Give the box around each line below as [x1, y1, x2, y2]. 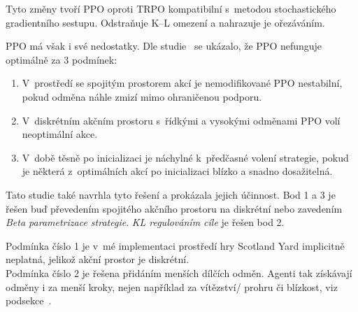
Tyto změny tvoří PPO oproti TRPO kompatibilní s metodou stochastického [6, 1, 336, 15]
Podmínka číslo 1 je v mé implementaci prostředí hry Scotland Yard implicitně [6, 238, 345, 253]
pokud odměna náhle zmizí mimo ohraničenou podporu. [22, 89, 262, 104]
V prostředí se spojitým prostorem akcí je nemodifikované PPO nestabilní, [22, 76, 343, 90]
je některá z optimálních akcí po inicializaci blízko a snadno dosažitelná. [22, 164, 333, 178]
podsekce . [6, 293, 52, 308]
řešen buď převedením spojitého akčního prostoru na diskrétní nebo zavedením [6, 201, 343, 215]
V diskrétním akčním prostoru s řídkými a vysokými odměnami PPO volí [22, 113, 341, 127]
